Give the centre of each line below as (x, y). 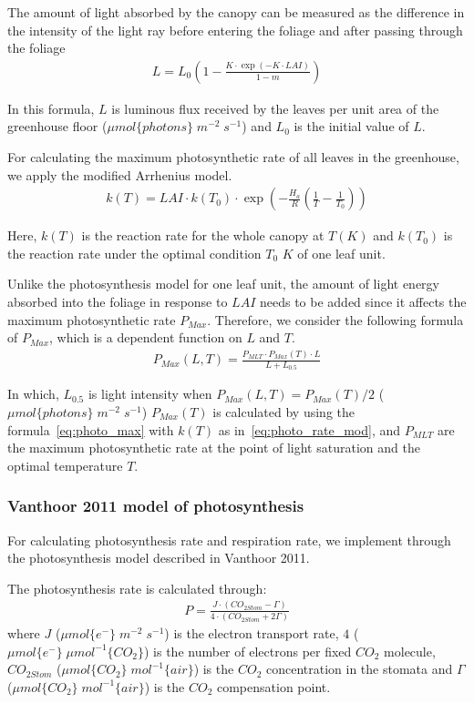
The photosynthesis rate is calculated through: (137, 588)
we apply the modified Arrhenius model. (120, 174)
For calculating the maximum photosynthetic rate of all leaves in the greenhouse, (233, 157)
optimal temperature (65, 465)
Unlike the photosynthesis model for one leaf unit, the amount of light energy (223, 284)
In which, (33, 394)
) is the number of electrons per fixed (248, 651)
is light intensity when (150, 394)
